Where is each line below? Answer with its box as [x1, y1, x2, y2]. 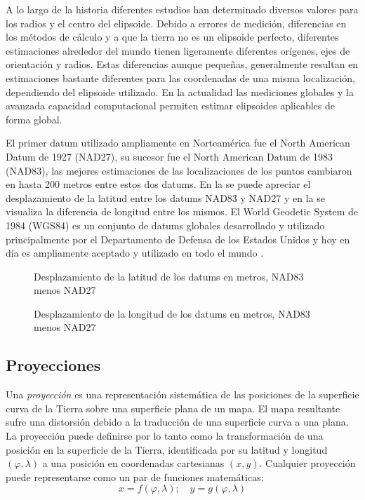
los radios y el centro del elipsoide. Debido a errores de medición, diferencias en [6, 15, 347, 30]
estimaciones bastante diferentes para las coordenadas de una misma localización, [6, 70, 356, 85]
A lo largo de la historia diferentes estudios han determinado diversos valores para [6, 2, 359, 16]
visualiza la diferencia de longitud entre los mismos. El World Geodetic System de [6, 204, 359, 219]
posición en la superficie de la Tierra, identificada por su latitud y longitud [6, 442, 328, 457]
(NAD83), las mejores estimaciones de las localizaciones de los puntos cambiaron [6, 163, 352, 177]
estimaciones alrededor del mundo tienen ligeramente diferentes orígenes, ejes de [6, 43, 350, 58]
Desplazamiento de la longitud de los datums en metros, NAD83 [34, 306, 310, 320]
